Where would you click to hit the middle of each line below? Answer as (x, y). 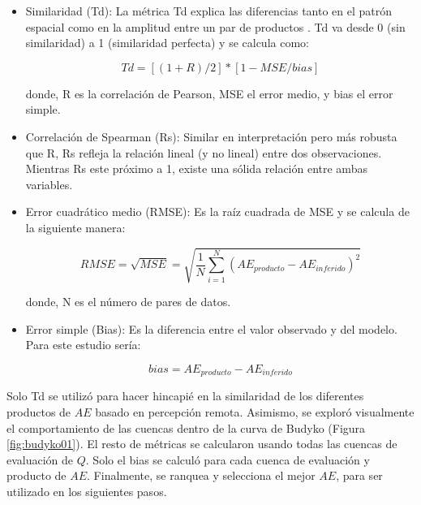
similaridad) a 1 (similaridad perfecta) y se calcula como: (167, 43)
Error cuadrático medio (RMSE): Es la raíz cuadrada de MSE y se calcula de (217, 211)
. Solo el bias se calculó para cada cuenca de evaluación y (228, 459)
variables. (49, 184)
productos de (39, 411)
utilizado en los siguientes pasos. (87, 491)
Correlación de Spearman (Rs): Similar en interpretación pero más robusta (211, 136)
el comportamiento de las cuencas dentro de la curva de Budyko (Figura (186, 427)
